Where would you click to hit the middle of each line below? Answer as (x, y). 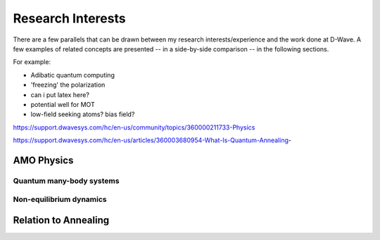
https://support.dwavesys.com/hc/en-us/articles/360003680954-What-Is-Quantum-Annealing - (152, 140)
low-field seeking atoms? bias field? (83, 114)
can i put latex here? (60, 94)
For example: (32, 62)
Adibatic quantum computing (73, 75)
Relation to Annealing (61, 221)
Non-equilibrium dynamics (60, 199)
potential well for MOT (63, 104)
